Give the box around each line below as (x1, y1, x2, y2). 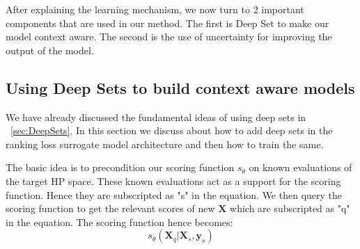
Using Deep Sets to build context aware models (6, 77, 355, 98)
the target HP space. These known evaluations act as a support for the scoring (6, 173, 341, 188)
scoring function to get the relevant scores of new (6, 201, 215, 216)
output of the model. (6, 42, 94, 57)
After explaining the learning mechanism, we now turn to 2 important (6, 2, 304, 16)
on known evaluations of (249, 160, 352, 175)
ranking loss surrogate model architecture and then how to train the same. (6, 136, 324, 151)
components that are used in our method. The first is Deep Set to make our (6, 15, 329, 30)
